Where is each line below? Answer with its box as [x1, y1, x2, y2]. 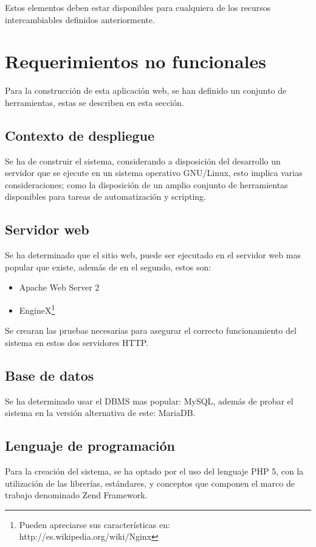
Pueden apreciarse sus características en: [19, 518, 170, 531]
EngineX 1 [19, 302, 55, 316]
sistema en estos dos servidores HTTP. [5, 336, 149, 348]
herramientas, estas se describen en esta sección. [5, 96, 184, 108]
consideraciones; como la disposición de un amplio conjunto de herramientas [5, 178, 288, 191]
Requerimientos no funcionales [5, 49, 266, 74]
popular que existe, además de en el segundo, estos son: [5, 260, 211, 273]
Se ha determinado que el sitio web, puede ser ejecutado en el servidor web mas [5, 249, 301, 261]
